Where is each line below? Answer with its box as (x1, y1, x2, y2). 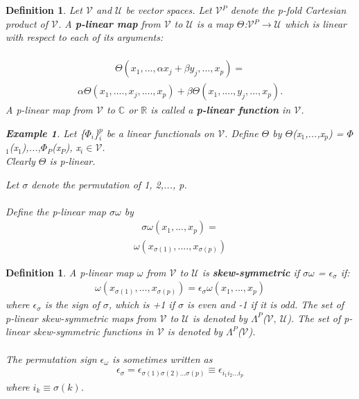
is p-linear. (49, 154, 96, 168)
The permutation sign (6, 351, 97, 366)
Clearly (6, 154, 35, 168)
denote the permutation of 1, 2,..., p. (31, 177, 187, 191)
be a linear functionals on (106, 126, 215, 141)
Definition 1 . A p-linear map (6, 265, 134, 279)
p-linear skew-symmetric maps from (6, 310, 157, 325)
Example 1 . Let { (6, 126, 85, 141)
